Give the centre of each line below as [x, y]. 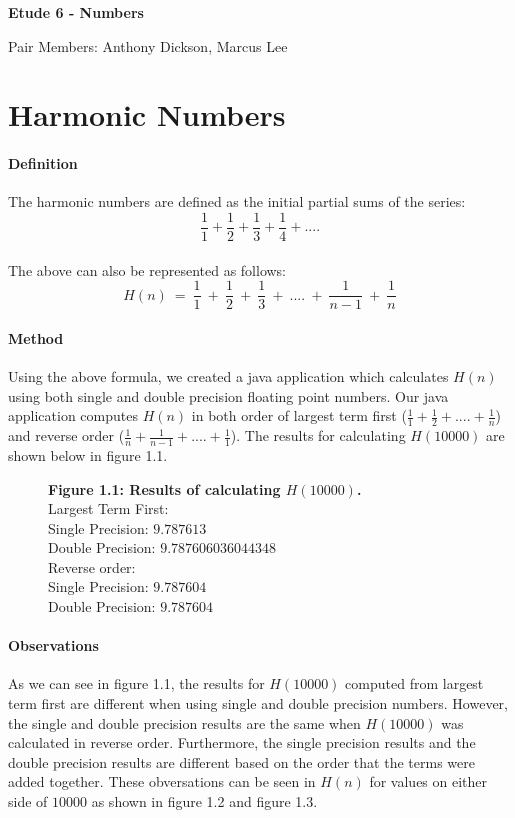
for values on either [428, 781]
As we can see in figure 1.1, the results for [136, 683]
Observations [53, 645]
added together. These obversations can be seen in [162, 781]
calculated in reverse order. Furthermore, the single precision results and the [242, 742]
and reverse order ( [66, 435]
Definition [43, 163]
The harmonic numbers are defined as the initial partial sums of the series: [237, 201]
